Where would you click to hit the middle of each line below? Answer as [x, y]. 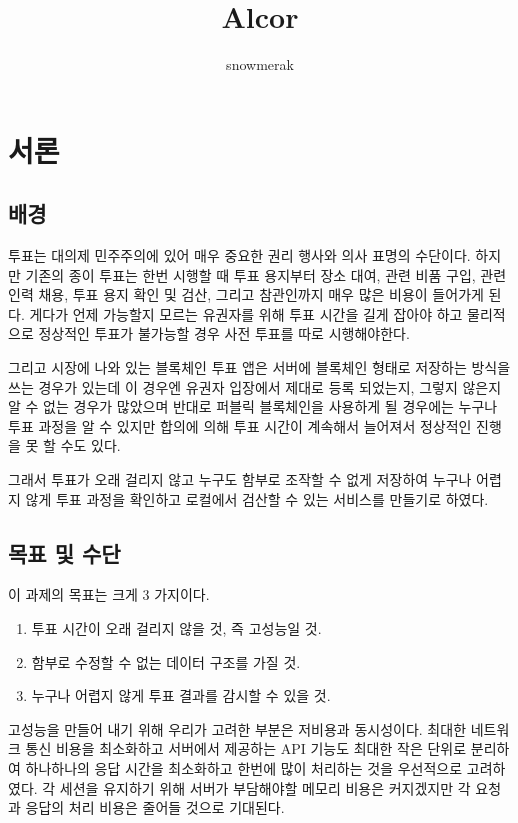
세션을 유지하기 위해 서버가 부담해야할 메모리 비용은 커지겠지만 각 [265, 787]
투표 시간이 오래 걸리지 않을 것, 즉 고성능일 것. [176, 628]
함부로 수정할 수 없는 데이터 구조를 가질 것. [166, 661]
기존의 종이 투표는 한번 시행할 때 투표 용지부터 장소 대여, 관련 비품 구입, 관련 [266, 274]
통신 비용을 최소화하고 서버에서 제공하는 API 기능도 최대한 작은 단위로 [246, 748]
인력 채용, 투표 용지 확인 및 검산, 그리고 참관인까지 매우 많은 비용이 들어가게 [246, 294]
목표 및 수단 [64, 552]
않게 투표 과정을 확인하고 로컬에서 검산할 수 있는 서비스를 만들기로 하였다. [257, 498]
